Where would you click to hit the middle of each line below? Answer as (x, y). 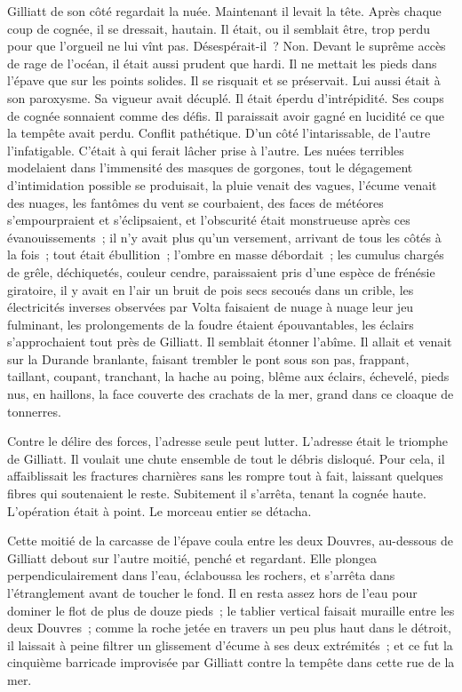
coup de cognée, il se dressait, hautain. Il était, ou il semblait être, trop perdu (219, 28)
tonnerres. (34, 411)
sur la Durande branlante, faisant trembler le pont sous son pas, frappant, (208, 358)
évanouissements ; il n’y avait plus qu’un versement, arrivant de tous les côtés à (224, 237)
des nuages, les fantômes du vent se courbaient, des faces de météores (195, 202)
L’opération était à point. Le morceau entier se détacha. (159, 510)
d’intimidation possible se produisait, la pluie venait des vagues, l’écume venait (222, 184)
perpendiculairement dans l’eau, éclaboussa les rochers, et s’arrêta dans (201, 575)
